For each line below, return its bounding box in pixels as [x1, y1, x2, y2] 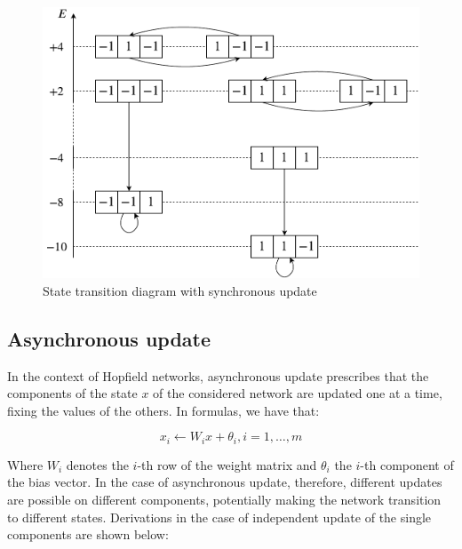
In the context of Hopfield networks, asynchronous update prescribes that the [7, 366, 429, 385]
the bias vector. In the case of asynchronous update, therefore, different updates [7, 473, 442, 491]
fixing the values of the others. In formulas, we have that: [7, 401, 320, 419]
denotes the [66, 455, 129, 473]
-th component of [360, 455, 454, 473]
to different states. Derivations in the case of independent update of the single [7, 507, 432, 526]
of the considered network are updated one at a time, [153, 384, 442, 402]
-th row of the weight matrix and [137, 455, 317, 473]
